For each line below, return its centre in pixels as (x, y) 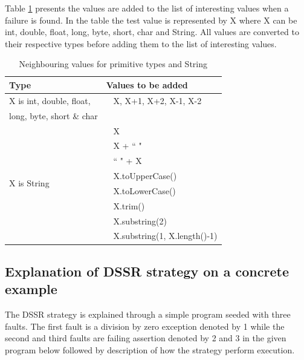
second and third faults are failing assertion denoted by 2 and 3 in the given (146, 338)
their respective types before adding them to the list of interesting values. (141, 43)
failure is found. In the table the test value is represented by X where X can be (151, 20)
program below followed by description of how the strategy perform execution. (150, 349)
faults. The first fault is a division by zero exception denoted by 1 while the (145, 326)
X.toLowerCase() (144, 190)
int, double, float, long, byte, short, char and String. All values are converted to (152, 32)
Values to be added (147, 84)
